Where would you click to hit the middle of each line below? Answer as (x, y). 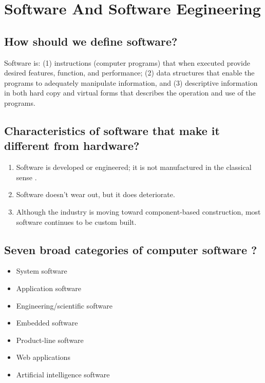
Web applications (43, 357)
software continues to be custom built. (76, 222)
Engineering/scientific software (64, 305)
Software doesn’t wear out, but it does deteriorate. (96, 194)
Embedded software (47, 323)
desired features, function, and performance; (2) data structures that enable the (129, 73)
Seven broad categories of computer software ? (131, 249)
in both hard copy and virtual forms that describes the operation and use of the (130, 93)
